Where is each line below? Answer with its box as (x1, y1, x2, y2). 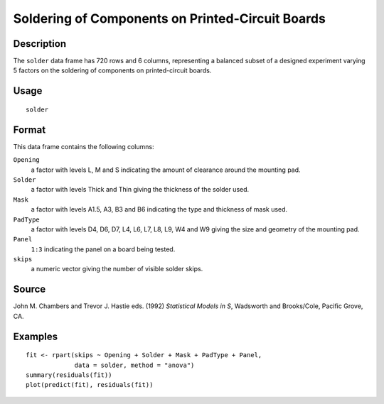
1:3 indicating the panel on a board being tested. (31, 245, 176, 253)
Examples (13, 330, 58, 342)
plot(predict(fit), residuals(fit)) (26, 381, 154, 389)
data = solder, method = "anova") (74, 361, 195, 369)
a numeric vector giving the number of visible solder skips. (31, 265, 203, 273)
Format (13, 124, 46, 136)
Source (13, 283, 46, 295)
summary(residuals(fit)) (26, 371, 112, 379)
